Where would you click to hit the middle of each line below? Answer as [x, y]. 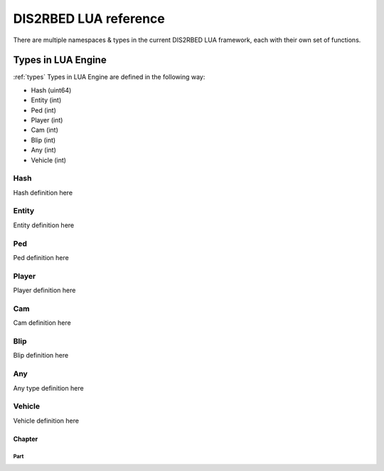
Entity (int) [46, 100]
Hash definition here [43, 192]
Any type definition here [49, 388]
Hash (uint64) [51, 90]
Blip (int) [43, 140]
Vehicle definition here [46, 420]
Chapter [26, 439]
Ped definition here [41, 258]
